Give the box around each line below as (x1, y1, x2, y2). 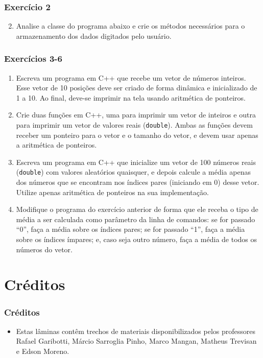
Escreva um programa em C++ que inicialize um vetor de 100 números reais (16, 156, 256, 167)
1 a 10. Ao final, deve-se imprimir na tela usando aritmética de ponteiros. (16, 92, 246, 103)
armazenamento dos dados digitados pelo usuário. (16, 30, 172, 41)
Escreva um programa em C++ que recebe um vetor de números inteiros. (16, 72, 246, 83)
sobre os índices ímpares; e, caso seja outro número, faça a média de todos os (16, 234, 257, 245)
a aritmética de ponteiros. (16, 139, 97, 150)
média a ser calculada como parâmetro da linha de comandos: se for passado (16, 213, 255, 224)
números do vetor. (16, 244, 73, 254)
